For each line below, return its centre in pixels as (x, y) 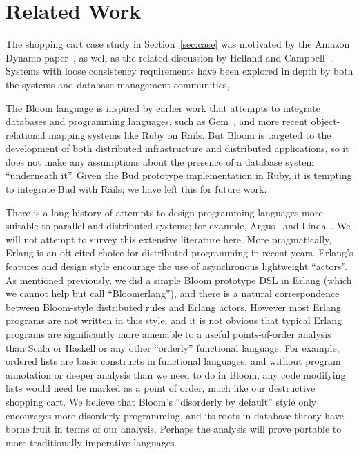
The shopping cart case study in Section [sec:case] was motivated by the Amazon (178, 44)
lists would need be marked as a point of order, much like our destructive (161, 388)
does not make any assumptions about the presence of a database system (160, 161)
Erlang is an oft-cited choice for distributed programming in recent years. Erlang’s (179, 253)
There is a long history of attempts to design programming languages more (164, 212)
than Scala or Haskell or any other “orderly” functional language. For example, (173, 347)
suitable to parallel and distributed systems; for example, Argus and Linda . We (178, 226)
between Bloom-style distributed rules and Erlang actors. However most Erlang (173, 306)
